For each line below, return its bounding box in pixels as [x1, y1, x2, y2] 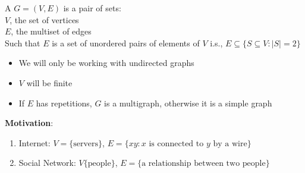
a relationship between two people [142, 159, 266, 168]
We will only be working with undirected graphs [18, 56, 194, 69]
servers [73, 139, 99, 148]
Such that [5, 36, 40, 49]
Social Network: [18, 156, 76, 169]
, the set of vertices [10, 13, 79, 26]
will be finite [26, 76, 73, 89]
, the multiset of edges [11, 25, 92, 37]
